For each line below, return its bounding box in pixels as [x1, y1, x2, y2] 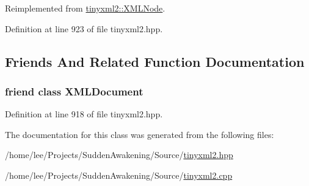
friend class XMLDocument [5, 83, 144, 98]
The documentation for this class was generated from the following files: [5, 128, 274, 140]
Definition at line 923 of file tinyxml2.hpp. [5, 22, 163, 35]
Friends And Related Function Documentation [5, 52, 305, 71]
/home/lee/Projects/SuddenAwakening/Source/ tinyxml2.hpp [5, 148, 233, 161]
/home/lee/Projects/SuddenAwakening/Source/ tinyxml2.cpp [5, 168, 233, 181]
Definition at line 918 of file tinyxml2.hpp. [5, 108, 163, 120]
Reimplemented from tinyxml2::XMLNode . [5, 2, 165, 14]
